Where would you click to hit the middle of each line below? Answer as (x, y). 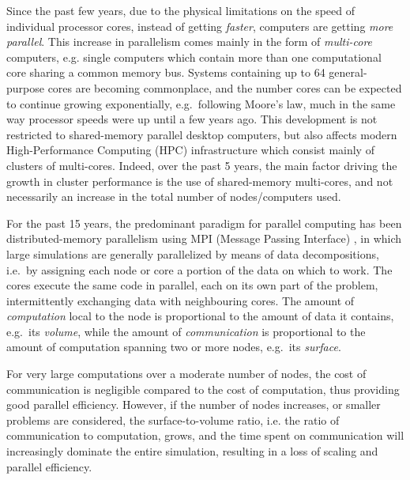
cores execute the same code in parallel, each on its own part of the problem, (192, 285)
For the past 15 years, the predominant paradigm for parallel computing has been (204, 223)
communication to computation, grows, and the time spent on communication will (205, 435)
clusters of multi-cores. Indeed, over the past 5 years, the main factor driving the (202, 165)
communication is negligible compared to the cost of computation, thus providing (203, 389)
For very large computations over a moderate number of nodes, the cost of (186, 374)
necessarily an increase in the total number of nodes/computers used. (174, 197)
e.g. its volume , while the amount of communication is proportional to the (186, 331)
